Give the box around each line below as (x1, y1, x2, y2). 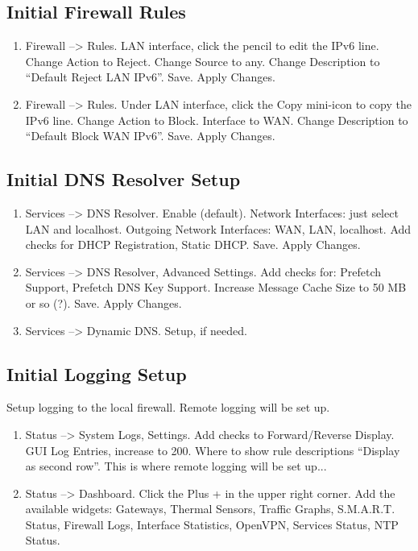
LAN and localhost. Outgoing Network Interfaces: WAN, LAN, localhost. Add (25, 220, 412, 237)
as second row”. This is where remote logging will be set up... (25, 458, 327, 474)
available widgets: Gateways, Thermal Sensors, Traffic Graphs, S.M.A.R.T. (25, 500, 395, 517)
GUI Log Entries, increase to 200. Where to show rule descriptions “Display (25, 441, 400, 458)
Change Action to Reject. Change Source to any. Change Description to (25, 52, 380, 69)
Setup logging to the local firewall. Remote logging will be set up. (6, 399, 330, 416)
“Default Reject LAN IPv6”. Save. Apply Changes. (25, 68, 275, 85)
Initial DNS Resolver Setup (6, 167, 241, 192)
